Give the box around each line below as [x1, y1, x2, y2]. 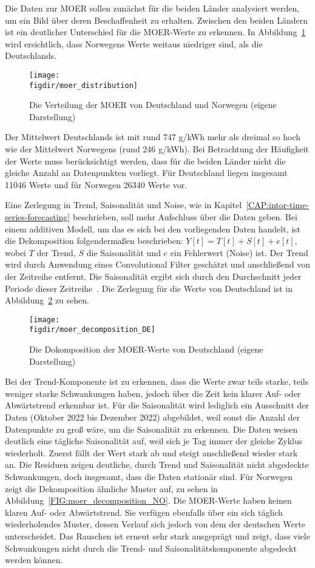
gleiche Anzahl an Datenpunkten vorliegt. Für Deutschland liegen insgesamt [5, 166, 288, 179]
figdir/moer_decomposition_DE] [29, 325, 155, 334]
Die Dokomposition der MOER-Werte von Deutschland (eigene [29, 343, 263, 356]
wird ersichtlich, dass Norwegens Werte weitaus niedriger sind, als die [5, 37, 263, 50]
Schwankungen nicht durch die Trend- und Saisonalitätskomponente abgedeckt [5, 541, 297, 554]
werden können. [5, 553, 63, 566]
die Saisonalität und [86, 246, 161, 259]
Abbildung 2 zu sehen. [5, 294, 89, 306]
